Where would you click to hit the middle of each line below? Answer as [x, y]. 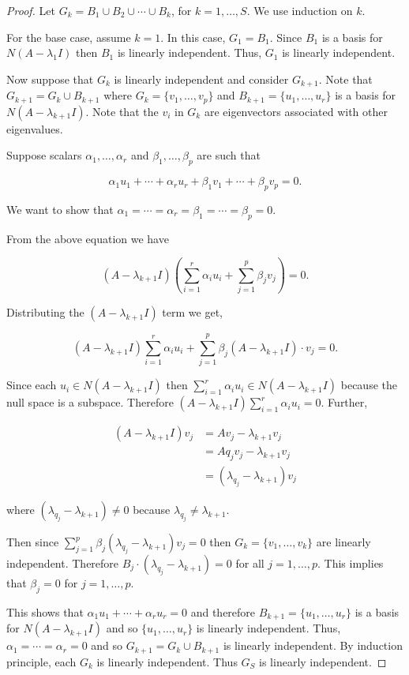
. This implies [351, 563]
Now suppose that [50, 79]
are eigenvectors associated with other [296, 111]
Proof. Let [31, 10]
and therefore [223, 611]
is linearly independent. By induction [313, 645]
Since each [32, 385]
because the [369, 385]
